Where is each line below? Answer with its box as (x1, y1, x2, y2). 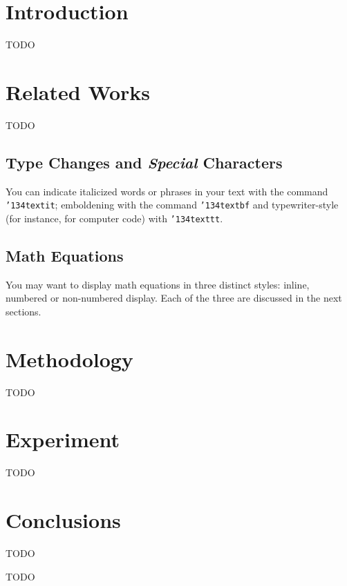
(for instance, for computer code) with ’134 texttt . (6, 211, 223, 225)
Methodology (6, 344, 133, 373)
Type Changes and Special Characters (6, 151, 283, 173)
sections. (6, 304, 41, 318)
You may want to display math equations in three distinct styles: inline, (6, 277, 310, 291)
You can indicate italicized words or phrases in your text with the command (6, 184, 328, 198)
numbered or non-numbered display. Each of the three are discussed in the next (6, 291, 342, 305)
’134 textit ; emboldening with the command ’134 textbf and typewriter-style (6, 197, 339, 212)
